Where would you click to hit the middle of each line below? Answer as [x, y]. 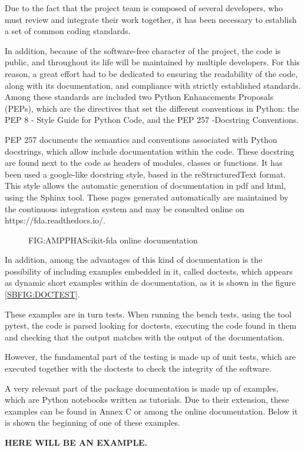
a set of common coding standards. [68, 31]
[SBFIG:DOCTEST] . [42, 294]
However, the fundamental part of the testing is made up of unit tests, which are [150, 357]
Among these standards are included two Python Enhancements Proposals [139, 97]
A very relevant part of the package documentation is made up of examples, [142, 388]
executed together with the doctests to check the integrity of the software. [138, 368]
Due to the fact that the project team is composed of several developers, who [144, 8]
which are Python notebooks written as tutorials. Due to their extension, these [147, 400]
